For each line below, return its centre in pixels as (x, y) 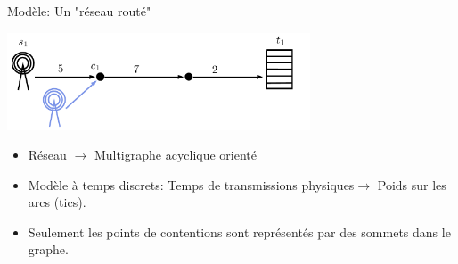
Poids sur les (412, 184)
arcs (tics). (57, 202)
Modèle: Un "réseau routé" (79, 11)
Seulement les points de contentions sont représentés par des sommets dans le (239, 231)
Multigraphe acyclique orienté (175, 155)
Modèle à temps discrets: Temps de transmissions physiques (191, 184)
